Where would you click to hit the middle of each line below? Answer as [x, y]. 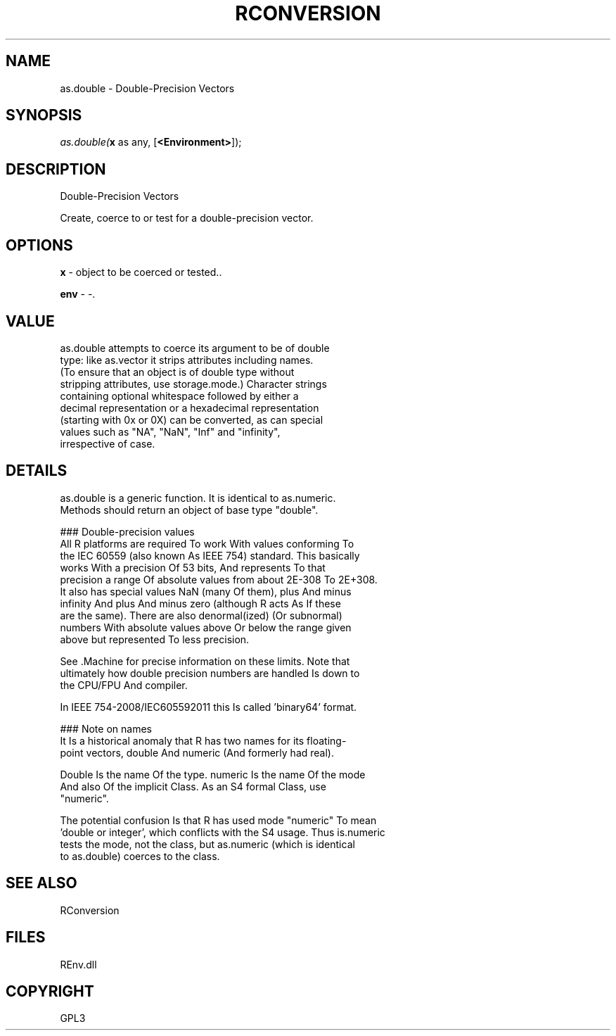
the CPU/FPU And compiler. [124, 685]
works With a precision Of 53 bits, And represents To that [193, 567]
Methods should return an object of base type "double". [189, 510]
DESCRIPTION [56, 169]
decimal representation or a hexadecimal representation [190, 408]
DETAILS [37, 471]
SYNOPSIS [44, 115]
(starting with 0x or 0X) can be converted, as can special [192, 419]
